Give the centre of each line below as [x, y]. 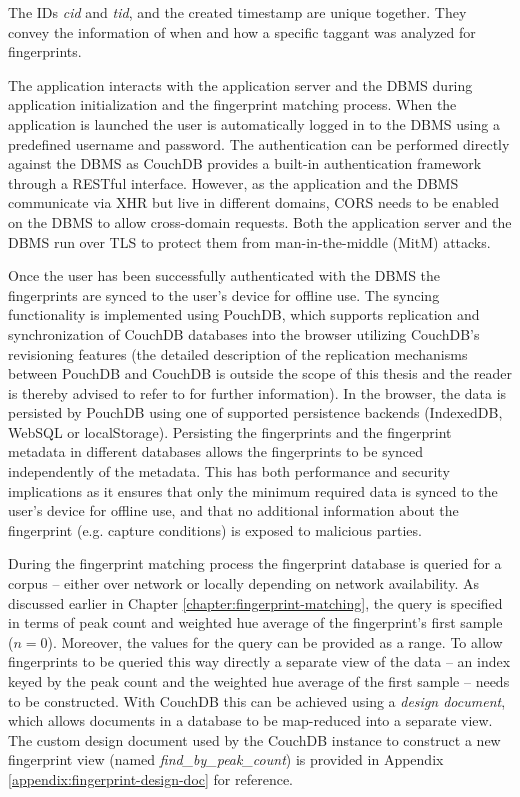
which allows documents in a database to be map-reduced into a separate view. [250, 720]
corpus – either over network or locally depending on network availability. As [243, 583]
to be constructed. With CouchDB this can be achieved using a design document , [257, 700]
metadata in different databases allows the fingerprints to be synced [216, 451]
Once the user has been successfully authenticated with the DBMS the [224, 275]
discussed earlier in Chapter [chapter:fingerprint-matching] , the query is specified [255, 602]
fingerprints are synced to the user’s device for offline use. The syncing [224, 294]
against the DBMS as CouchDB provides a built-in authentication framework [245, 163]
